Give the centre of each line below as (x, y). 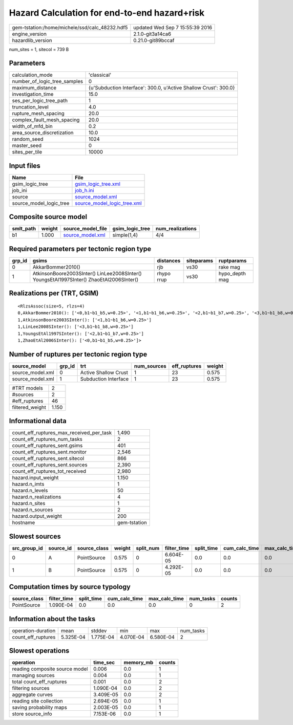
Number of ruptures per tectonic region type (78, 354)
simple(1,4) (125, 235)
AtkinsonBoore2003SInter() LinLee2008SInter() (87, 274)
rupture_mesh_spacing (38, 113)
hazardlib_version (32, 40)
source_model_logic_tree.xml (108, 203)
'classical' (100, 75)
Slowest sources (35, 536)
